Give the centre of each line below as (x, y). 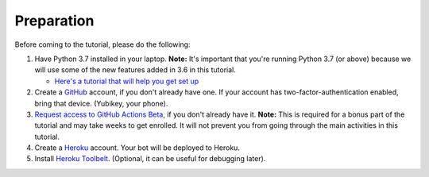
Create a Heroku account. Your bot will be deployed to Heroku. (137, 148)
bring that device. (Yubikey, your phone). (101, 103)
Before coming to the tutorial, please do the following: (102, 44)
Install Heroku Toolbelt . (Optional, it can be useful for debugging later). (150, 159)
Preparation (54, 21)
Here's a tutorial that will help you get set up (127, 81)
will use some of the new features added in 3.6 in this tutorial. (135, 70)
